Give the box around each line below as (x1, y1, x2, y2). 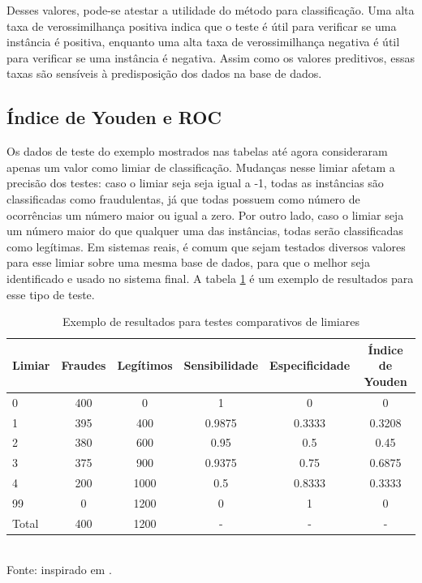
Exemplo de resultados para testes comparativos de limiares (62, 313, 360, 330)
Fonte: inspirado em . (6, 561, 112, 578)
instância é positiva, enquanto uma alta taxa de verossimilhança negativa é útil (6, 33, 400, 50)
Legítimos (117, 357, 173, 374)
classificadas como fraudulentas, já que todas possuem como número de (6, 190, 360, 207)
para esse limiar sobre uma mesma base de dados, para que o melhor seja (6, 254, 370, 271)
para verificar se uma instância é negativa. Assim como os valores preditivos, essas (6, 49, 415, 66)
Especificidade (269, 357, 351, 374)
